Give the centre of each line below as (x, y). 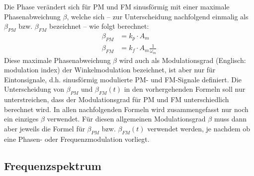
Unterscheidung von (34, 89)
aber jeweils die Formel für (44, 128)
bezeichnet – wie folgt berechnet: (99, 26)
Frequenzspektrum (53, 165)
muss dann (230, 119)
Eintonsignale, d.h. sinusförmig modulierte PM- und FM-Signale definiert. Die (123, 79)
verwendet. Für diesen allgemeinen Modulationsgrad (126, 119)
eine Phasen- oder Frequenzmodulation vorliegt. (77, 139)
